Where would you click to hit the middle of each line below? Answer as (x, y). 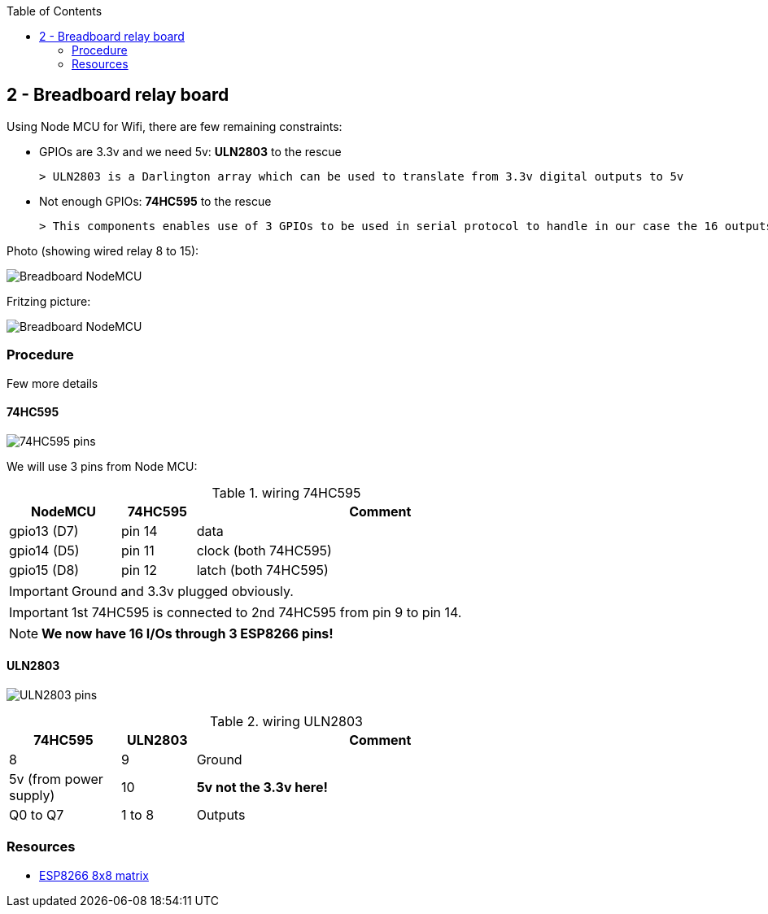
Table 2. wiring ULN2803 (286, 722)
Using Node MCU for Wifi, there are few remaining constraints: (175, 126)
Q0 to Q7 (37, 815)
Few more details (52, 383)
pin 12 (139, 570)
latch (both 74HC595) (262, 570)
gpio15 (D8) (44, 570)
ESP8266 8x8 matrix (94, 875)
